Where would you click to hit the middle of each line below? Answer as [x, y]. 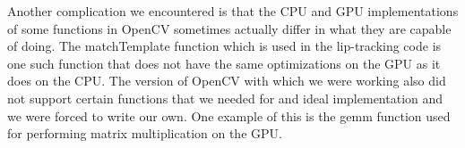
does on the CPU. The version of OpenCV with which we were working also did [227, 81]
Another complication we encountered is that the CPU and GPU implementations [233, 11]
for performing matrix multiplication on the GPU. [145, 133]
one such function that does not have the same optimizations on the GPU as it [224, 63]
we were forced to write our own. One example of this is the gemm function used [229, 115]
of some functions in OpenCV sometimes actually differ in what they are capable [229, 28]
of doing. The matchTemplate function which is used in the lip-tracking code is [224, 46]
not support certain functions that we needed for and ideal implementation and [225, 98]
